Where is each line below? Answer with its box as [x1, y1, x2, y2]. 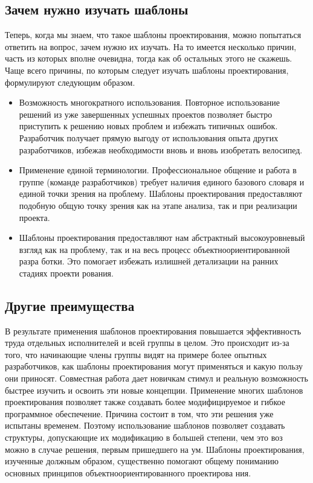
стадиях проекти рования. [19, 266, 114, 279]
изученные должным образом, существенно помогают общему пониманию [5, 455, 279, 467]
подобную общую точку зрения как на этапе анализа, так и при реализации [19, 199, 297, 211]
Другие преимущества [5, 296, 135, 315]
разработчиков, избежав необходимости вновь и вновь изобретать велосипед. [19, 143, 303, 156]
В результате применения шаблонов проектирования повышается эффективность [5, 324, 302, 337]
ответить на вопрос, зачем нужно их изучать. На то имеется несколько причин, [5, 40, 297, 53]
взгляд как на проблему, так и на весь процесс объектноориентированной [19, 243, 290, 255]
